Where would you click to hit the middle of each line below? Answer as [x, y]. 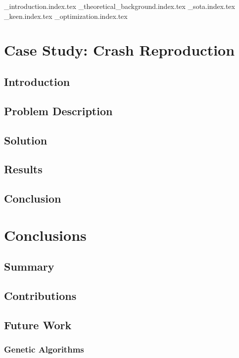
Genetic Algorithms [44, 349]
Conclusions [45, 235]
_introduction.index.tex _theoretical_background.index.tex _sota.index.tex [119, 6]
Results [23, 169]
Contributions [40, 296]
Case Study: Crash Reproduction [119, 50]
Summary [29, 266]
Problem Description [58, 110]
